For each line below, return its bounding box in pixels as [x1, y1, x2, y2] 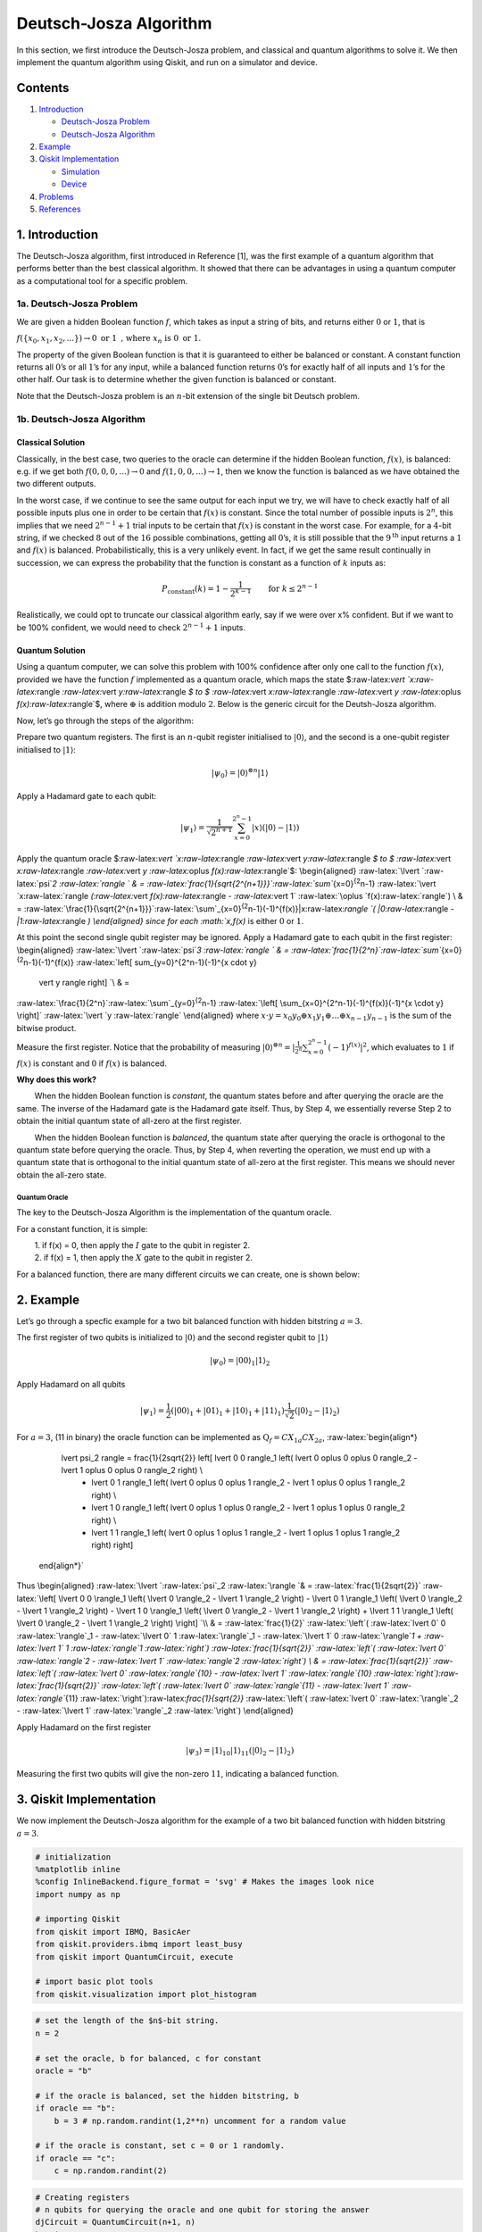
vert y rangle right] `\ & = [38, 978, 130, 988]
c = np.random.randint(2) [54, 2166, 168, 2176]
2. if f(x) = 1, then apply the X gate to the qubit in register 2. [34, 1253, 253, 1263]
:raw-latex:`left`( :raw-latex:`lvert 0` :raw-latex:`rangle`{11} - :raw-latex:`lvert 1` [101, 1680, 390, 1691]
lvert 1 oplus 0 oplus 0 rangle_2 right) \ [61, 1465, 204, 1476]
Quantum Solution [16, 645, 86, 655]
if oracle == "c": [35, 2153, 116, 2163]
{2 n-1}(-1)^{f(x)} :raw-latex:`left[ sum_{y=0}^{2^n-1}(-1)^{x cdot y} [16, 955, 258, 968]
